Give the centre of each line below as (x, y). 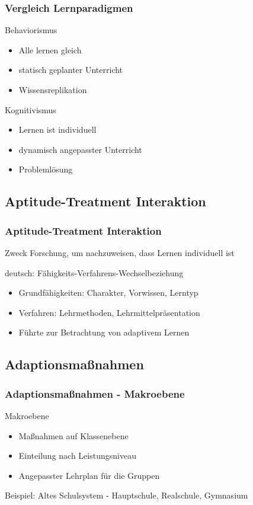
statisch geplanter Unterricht (71, 70)
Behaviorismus (31, 30)
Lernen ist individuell (57, 130)
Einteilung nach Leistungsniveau (77, 456)
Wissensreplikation (53, 90)
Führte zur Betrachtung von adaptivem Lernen (104, 332)
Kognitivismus (31, 109)
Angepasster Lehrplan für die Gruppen (89, 475)
